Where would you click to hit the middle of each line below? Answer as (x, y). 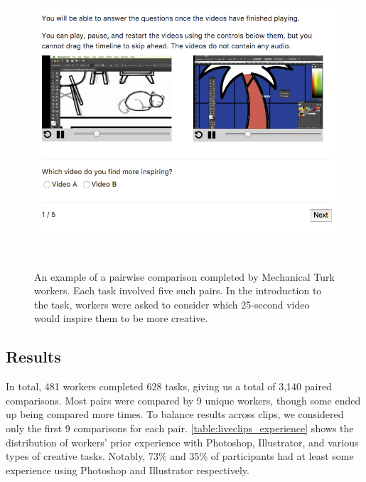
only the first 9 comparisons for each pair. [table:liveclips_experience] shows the (180, 428)
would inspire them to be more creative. (121, 318)
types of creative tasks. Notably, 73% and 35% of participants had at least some (180, 456)
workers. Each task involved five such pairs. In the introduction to (178, 290)
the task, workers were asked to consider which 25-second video (172, 304)
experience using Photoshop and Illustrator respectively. (128, 470)
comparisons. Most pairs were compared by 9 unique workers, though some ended (183, 400)
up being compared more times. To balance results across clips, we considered (175, 414)
